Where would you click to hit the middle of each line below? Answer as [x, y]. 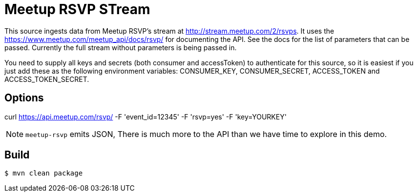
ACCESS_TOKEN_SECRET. [47, 79]
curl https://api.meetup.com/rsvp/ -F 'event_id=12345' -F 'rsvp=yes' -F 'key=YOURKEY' [146, 117]
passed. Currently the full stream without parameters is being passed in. [121, 47]
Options [24, 98]
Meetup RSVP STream [77, 9]
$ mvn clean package [44, 173]
